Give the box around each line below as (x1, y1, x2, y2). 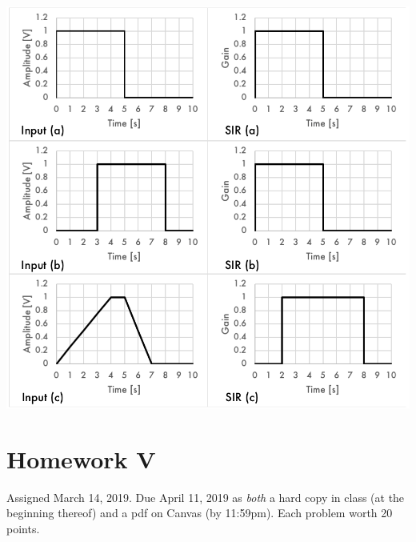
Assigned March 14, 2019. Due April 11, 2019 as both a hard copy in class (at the (6, 488, 405, 505)
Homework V (6, 442, 156, 475)
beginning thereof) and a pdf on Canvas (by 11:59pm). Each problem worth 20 (6, 504, 393, 521)
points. (6, 520, 40, 536)
